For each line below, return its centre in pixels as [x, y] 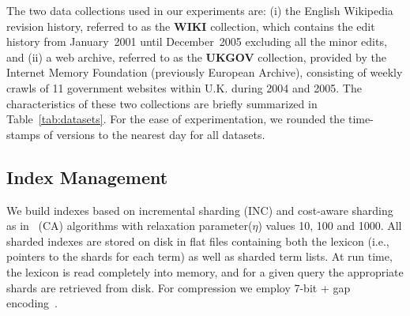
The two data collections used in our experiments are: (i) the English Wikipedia [200, 10]
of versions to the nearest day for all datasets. [154, 134]
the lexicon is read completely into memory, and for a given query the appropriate [205, 271]
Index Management [87, 177]
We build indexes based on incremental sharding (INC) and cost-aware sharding [200, 210]
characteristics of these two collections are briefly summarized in [162, 103]
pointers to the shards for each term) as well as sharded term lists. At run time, [199, 256]
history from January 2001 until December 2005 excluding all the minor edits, [197, 41]
